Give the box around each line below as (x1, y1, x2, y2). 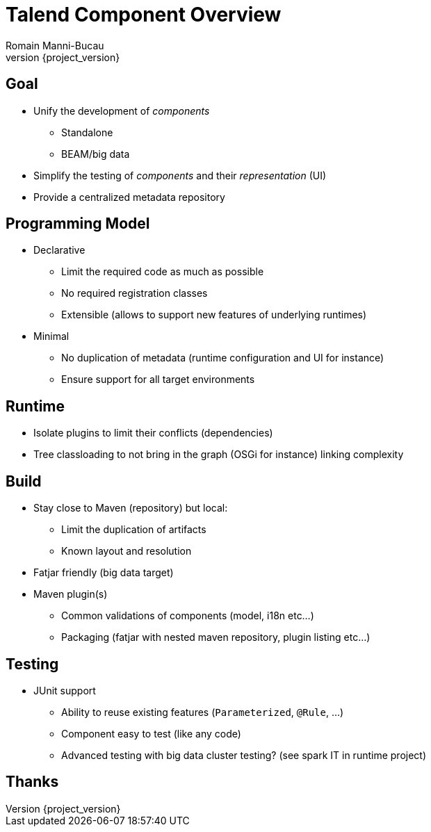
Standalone (61, 126, 113, 138)
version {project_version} (6, 51, 120, 63)
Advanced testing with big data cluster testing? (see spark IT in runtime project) (61, 749, 427, 761)
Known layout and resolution (61, 545, 192, 557)
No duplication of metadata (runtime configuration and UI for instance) (61, 352, 384, 364)
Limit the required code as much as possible (61, 266, 264, 278)
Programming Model (6, 215, 150, 233)
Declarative (33, 244, 86, 256)
